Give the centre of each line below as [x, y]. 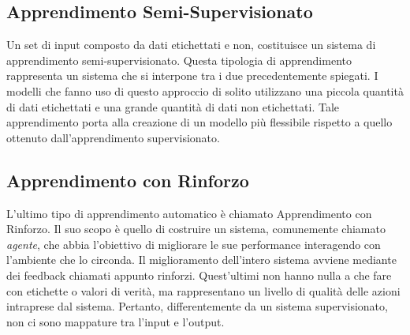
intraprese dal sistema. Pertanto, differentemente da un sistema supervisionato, [197, 306]
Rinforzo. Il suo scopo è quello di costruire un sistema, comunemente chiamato [196, 229]
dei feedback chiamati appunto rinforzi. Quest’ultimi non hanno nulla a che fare [199, 275]
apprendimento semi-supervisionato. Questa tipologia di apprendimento [179, 60]
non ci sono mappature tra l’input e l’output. [116, 321]
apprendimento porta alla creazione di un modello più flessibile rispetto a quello [199, 122]
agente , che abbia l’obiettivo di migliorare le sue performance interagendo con [194, 244]
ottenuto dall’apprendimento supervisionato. [113, 137]
